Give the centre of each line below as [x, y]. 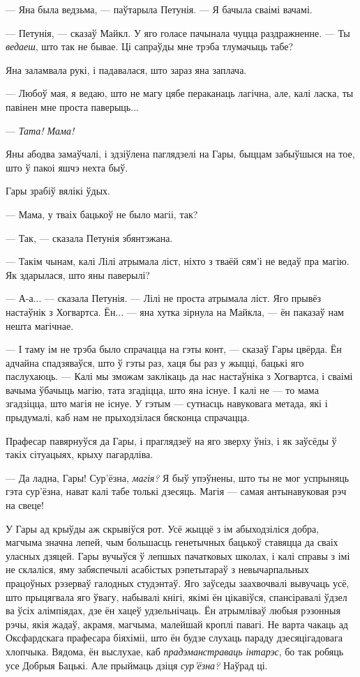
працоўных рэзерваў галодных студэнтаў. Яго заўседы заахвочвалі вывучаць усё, [178, 583]
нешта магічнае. [40, 325]
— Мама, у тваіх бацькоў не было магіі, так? [102, 214]
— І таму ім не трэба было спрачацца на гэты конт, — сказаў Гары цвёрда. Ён [174, 349]
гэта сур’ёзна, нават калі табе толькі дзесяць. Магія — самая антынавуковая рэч [176, 491]
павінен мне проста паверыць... [72, 106]
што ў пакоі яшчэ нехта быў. [67, 167]
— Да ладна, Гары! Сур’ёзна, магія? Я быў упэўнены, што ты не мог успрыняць [178, 477]
